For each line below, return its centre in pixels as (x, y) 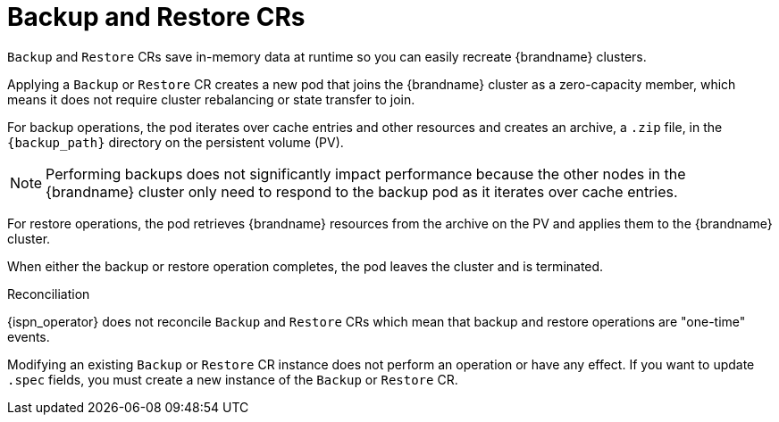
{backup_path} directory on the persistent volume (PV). (176, 142)
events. (29, 336)
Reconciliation (49, 294)
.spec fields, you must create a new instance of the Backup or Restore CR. (233, 379)
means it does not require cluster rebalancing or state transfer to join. (211, 99)
